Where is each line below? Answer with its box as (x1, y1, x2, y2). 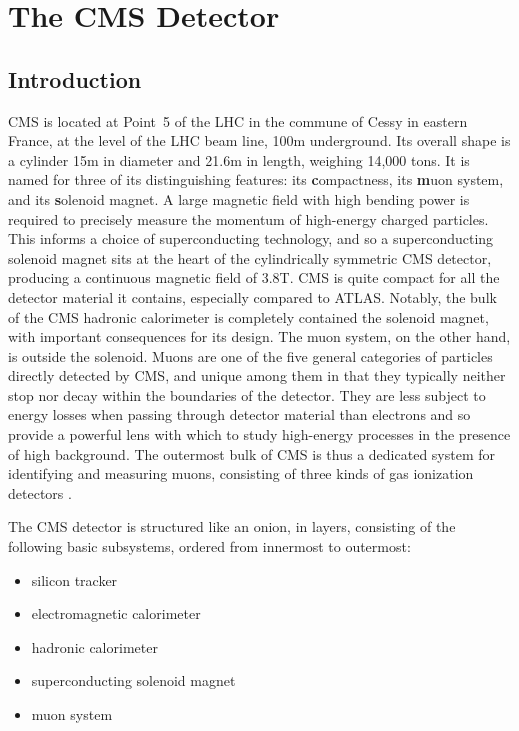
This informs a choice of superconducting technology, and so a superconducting (8, 228, 494, 249)
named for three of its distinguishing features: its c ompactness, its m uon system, (8, 169, 504, 190)
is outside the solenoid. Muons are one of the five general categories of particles (8, 345, 493, 366)
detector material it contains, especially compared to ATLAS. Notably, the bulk (8, 286, 497, 307)
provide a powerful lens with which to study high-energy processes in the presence (8, 424, 511, 445)
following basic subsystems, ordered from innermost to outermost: (8, 536, 411, 557)
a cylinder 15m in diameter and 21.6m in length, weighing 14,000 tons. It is (8, 149, 470, 170)
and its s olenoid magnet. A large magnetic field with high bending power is (8, 188, 470, 209)
